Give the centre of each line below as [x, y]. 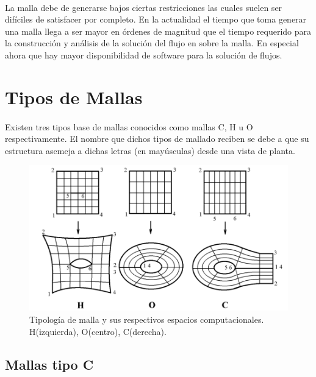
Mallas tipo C [49, 364]
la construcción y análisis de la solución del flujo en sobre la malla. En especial [152, 43]
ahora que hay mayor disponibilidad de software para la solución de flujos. [144, 55]
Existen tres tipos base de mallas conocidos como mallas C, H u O [129, 126]
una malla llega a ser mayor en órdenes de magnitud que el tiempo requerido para [158, 31]
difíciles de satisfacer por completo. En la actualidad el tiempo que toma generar [156, 19]
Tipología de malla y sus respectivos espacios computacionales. [147, 319]
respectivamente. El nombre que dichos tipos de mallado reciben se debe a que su [157, 139]
